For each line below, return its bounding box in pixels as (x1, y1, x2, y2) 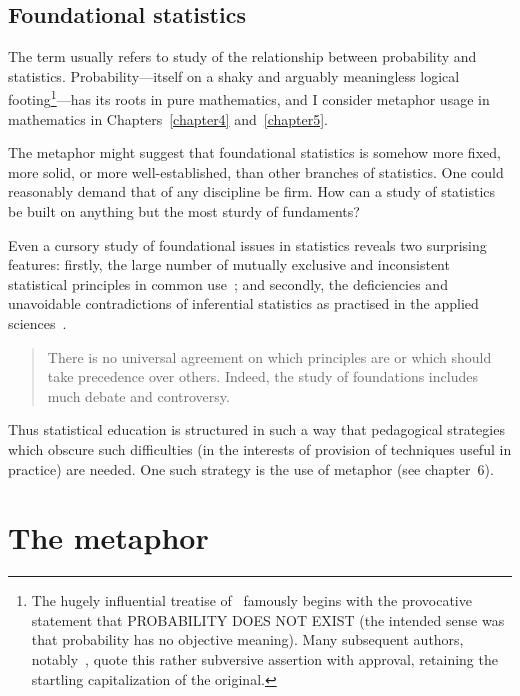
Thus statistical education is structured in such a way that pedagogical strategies (8, 419, 505, 440)
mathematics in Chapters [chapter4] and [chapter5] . (8, 108, 328, 129)
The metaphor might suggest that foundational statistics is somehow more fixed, (8, 142, 501, 163)
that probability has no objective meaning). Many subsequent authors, (31, 629, 464, 650)
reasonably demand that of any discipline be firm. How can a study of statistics (8, 181, 496, 202)
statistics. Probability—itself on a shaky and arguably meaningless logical (8, 65, 460, 86)
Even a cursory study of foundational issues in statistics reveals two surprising (8, 234, 487, 255)
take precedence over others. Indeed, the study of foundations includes (47, 366, 478, 387)
